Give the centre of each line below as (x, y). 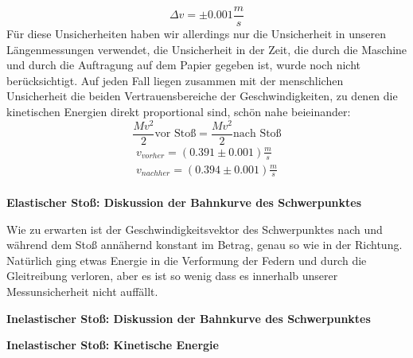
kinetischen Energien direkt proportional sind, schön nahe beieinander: (179, 112)
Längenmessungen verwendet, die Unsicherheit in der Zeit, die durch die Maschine (207, 49)
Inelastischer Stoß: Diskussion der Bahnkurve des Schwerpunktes (189, 318)
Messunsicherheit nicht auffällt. (82, 292)
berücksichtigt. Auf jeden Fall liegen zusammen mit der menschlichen (175, 80)
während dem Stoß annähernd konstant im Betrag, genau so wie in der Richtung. (205, 245)
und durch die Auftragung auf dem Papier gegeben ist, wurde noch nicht (183, 65)
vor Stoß (175, 134)
